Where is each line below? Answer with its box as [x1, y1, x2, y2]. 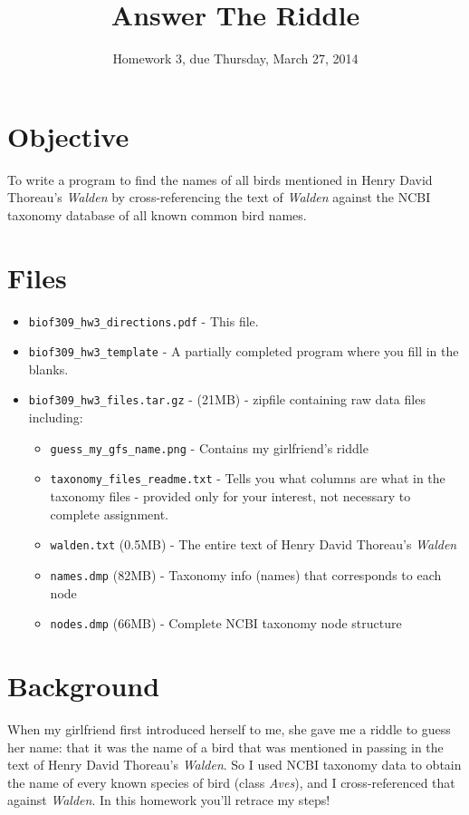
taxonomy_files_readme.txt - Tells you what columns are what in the [50, 469, 445, 488]
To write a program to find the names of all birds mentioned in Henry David [7, 170, 433, 189]
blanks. [28, 359, 69, 378]
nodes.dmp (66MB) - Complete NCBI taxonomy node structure [50, 614, 402, 633]
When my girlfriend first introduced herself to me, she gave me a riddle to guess [7, 719, 451, 738]
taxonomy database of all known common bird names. [7, 205, 307, 224]
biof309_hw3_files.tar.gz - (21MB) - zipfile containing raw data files [28, 390, 426, 409]
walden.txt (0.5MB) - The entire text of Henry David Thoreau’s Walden [50, 535, 457, 554]
